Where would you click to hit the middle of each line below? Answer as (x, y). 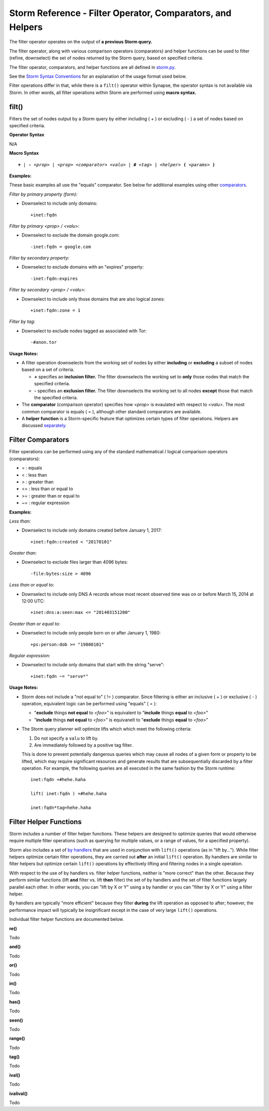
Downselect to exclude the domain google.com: (70, 235)
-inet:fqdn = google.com (61, 247)
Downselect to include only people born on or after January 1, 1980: (91, 633)
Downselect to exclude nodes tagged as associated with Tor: (84, 331)
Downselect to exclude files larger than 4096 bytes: (75, 562)
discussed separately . (44, 425)
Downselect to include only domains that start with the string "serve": (93, 665)
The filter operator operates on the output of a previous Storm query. (81, 42)
